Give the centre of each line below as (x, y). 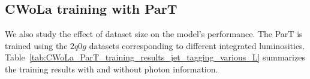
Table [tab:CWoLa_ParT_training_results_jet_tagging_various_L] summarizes (155, 57)
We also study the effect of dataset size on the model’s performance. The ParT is (154, 34)
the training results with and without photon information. (112, 69)
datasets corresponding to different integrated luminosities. (197, 45)
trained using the (36, 45)
